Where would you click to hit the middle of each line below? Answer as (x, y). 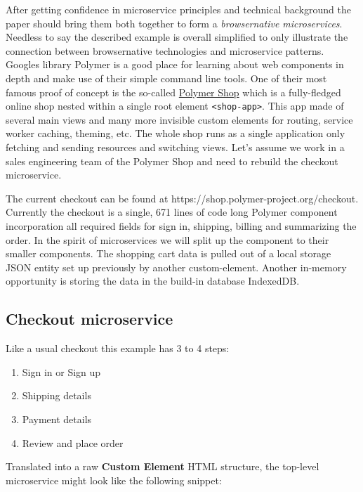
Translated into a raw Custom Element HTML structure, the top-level (163, 466)
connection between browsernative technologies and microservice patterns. (165, 50)
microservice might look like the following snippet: (114, 480)
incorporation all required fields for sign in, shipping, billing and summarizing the (181, 225)
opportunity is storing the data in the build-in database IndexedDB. (153, 281)
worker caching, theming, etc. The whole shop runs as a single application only (176, 133)
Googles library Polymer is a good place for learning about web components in (175, 64)
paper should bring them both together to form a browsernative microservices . (174, 23)
